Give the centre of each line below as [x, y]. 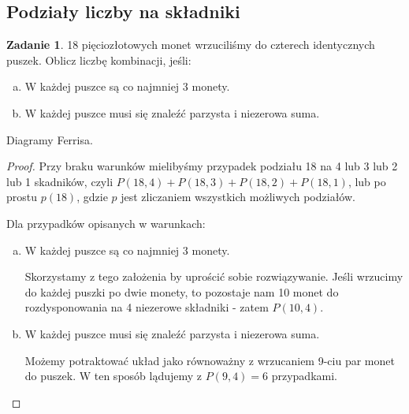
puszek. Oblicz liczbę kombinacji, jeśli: [99, 60]
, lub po [367, 181]
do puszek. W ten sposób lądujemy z [113, 376]
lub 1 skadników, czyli [60, 181]
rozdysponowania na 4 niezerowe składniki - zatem [147, 307]
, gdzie [92, 197]
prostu [22, 197]
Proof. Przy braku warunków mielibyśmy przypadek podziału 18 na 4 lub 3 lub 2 [202, 166]
